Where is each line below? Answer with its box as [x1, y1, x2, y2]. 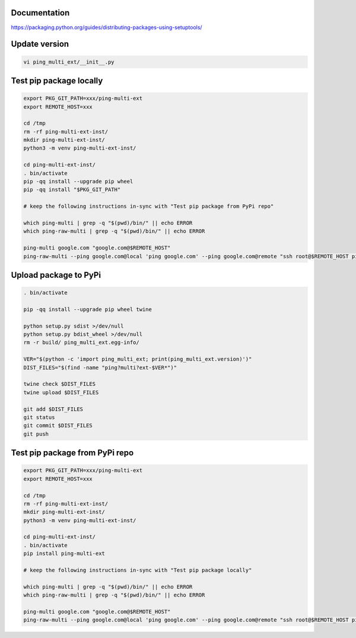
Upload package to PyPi [11, 270, 101, 280]
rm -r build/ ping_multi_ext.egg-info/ [23, 339, 139, 346]
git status [23, 414, 55, 421]
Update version [11, 39, 69, 49]
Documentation [11, 8, 70, 18]
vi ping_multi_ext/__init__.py [23, 58, 115, 65]
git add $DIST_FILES [23, 405, 83, 412]
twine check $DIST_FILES [23, 380, 96, 388]
